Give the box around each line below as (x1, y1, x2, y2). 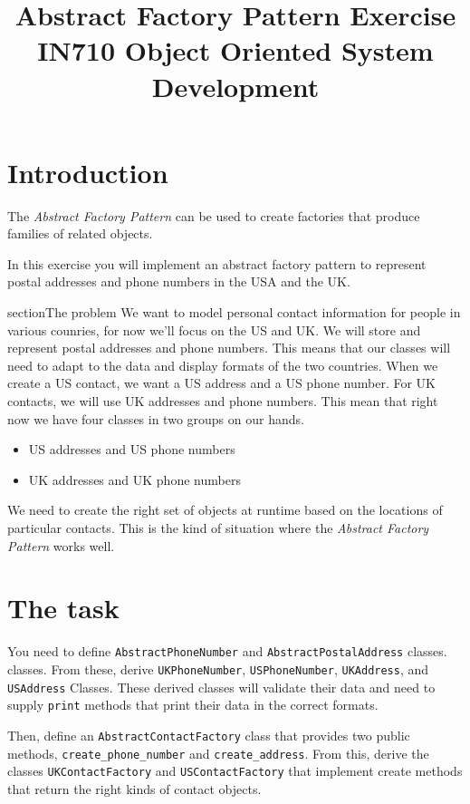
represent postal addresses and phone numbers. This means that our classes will (7, 338, 451, 357)
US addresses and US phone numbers (28, 440, 235, 459)
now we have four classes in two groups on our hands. (7, 409, 304, 428)
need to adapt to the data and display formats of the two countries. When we (7, 355, 438, 374)
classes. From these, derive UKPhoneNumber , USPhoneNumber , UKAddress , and (7, 659, 429, 678)
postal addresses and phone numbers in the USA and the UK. (7, 272, 350, 291)
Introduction (7, 153, 168, 190)
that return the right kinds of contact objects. (7, 779, 262, 798)
